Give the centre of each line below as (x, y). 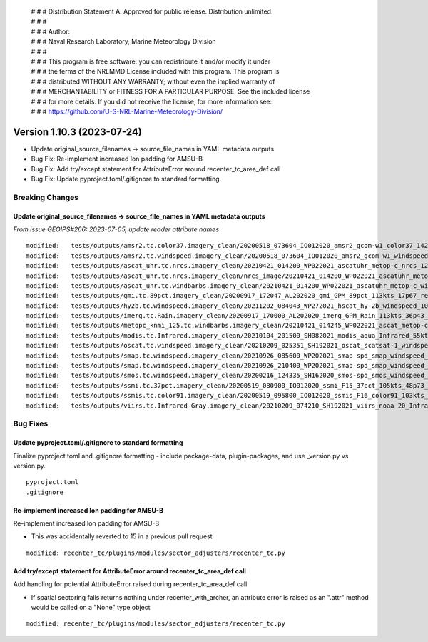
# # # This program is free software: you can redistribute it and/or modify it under (151, 61)
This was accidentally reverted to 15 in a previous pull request (122, 536)
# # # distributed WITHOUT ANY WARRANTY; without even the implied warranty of (153, 81)
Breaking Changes (46, 197)
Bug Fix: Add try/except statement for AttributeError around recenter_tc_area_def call (156, 169)
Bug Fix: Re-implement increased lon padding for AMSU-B (117, 159)
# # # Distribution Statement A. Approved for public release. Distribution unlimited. (152, 11)
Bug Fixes (31, 423)
